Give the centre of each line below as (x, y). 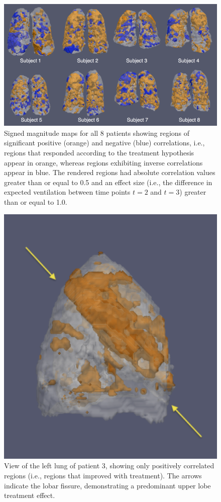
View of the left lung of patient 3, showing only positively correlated (109, 466)
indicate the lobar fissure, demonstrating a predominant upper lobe (107, 485)
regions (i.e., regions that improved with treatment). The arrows (103, 475)
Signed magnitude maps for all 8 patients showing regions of (97, 133)
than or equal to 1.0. (36, 201)
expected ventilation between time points (67, 192)
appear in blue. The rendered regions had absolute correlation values (110, 172)
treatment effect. (30, 495)
